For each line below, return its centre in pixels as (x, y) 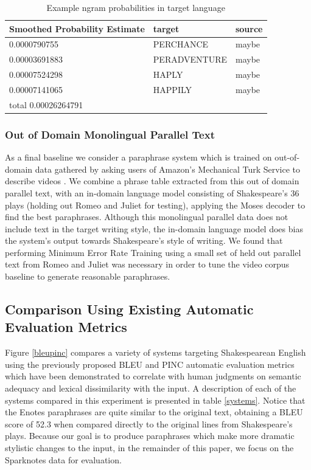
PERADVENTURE (190, 59)
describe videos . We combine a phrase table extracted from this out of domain (152, 181)
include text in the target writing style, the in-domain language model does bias (154, 228)
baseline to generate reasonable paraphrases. (88, 276)
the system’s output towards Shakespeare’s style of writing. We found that (144, 240)
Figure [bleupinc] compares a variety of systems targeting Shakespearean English (155, 352)
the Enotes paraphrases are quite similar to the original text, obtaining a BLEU (154, 412)
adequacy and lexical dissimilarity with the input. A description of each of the (151, 388)
